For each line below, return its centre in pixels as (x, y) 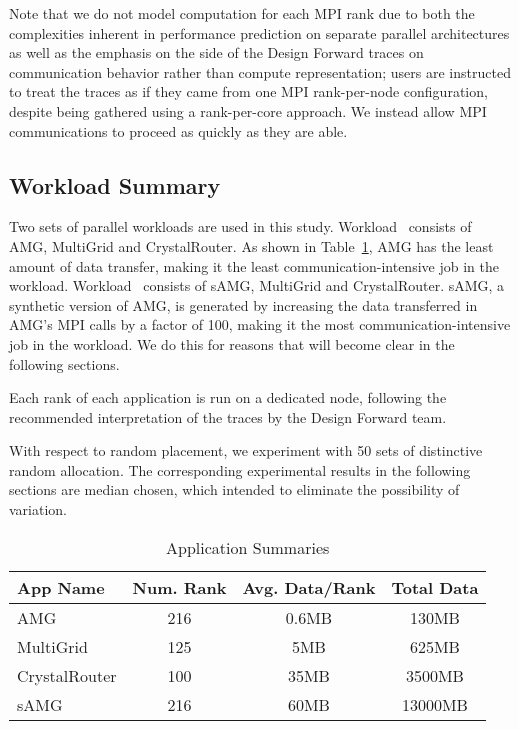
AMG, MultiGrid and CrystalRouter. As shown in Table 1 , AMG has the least (251, 245)
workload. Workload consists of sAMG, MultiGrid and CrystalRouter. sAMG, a (257, 285)
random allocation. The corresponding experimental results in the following (240, 469)
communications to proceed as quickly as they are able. (178, 130)
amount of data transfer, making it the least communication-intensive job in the (254, 265)
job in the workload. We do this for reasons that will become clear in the (232, 343)
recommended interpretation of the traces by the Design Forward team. (228, 416)
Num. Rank (179, 587)
